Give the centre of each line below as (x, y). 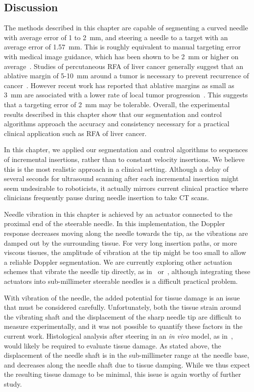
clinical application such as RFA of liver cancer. (75, 133)
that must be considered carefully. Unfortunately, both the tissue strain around (123, 307)
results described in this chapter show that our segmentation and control (113, 114)
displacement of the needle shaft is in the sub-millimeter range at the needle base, (127, 355)
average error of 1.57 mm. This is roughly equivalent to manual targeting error (122, 47)
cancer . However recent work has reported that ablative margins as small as (119, 85)
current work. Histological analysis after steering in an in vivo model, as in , (118, 336)
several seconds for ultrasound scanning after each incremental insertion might (121, 178)
